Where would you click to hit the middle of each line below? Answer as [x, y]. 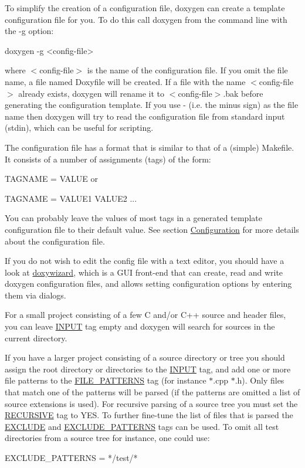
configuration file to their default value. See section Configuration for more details [152, 229]
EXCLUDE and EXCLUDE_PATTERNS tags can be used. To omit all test [142, 426]
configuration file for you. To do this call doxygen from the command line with [146, 19]
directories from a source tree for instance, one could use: [107, 438]
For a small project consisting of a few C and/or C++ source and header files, [145, 315]
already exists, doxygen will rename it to [91, 93]
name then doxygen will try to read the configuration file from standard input [145, 116]
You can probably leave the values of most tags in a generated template [133, 218]
